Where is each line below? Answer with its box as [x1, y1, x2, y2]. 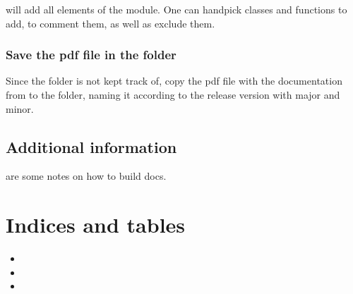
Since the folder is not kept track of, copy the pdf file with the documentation [6, 73, 342, 88]
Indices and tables [6, 210, 186, 239]
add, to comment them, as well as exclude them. [6, 16, 215, 30]
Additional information [6, 135, 177, 157]
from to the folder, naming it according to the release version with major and [6, 87, 340, 102]
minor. [6, 101, 34, 116]
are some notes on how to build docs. [6, 169, 167, 183]
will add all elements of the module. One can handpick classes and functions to [6, 2, 347, 16]
